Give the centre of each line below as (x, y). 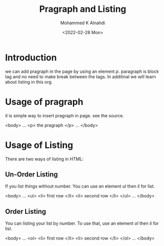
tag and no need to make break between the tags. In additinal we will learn (81, 76)
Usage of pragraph (44, 102)
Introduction (31, 57)
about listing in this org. (29, 82)
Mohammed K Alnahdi (83, 23)
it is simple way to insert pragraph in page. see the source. (65, 115)
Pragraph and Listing (83, 9)
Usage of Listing (39, 145)
